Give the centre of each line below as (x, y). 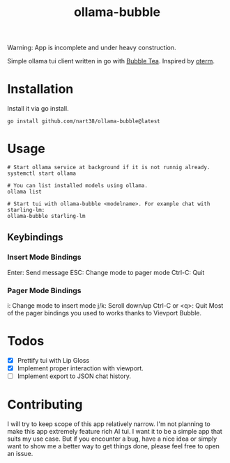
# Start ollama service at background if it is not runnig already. (109, 168)
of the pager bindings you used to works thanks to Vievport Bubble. (105, 313)
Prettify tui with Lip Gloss (53, 360)
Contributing (45, 405)
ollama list (24, 192)
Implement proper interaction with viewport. (80, 368)
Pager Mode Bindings (44, 290)
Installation (40, 89)
